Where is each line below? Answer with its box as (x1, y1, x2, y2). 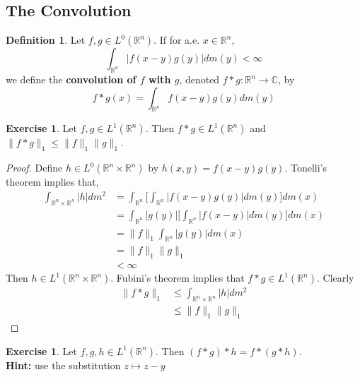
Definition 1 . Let (6, 32, 86, 47)
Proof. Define (6, 160, 63, 175)
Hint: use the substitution (6, 357, 121, 372)
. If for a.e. (153, 32, 200, 47)
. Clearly (316, 270, 354, 285)
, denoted (179, 72, 220, 86)
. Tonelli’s (284, 160, 327, 175)
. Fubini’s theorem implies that (110, 270, 245, 285)
